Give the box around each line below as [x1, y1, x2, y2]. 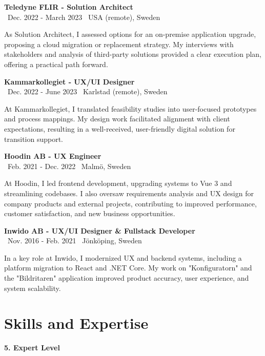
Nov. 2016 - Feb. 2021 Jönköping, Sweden [7, 235, 142, 246]
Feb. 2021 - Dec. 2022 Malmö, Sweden [7, 160, 131, 171]
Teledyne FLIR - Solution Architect [4, 2, 133, 12]
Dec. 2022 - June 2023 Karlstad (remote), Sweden [7, 86, 168, 97]
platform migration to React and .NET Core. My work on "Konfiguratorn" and [4, 262, 252, 273]
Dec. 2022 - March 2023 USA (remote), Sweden [7, 11, 160, 22]
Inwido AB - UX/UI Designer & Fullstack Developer [4, 225, 195, 236]
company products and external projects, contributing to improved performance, [4, 198, 257, 208]
